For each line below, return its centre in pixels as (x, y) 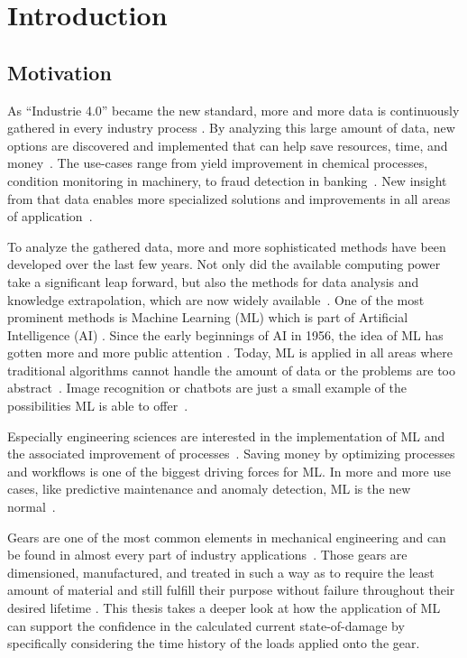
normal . (32, 507)
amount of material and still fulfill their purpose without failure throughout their (231, 590)
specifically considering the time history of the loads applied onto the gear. (214, 643)
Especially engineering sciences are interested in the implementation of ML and (226, 436)
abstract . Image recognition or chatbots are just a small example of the (207, 388)
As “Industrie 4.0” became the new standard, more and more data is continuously (233, 110)
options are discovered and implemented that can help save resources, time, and (228, 145)
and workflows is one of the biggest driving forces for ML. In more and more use (229, 471)
